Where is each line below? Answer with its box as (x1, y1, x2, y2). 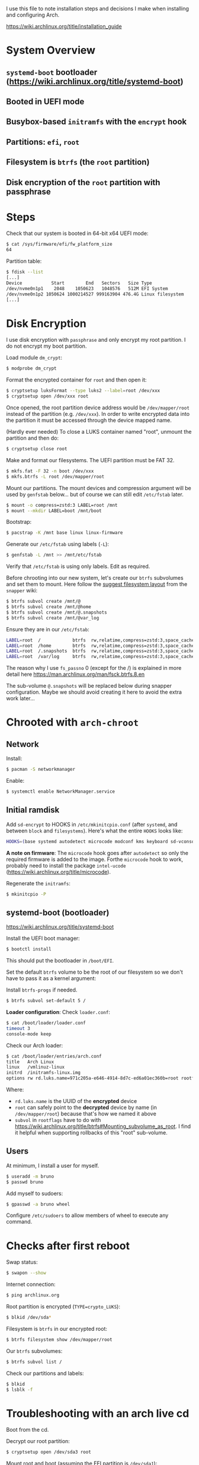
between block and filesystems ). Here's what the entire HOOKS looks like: (6, 827, 183, 834)
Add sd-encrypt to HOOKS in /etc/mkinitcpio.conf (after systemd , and (6, 821, 178, 828)
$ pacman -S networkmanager (6, 767, 76, 773)
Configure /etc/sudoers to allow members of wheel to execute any (6, 1212, 169, 1219)
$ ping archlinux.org (6, 1292, 60, 1298)
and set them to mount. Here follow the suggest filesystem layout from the (6, 581, 188, 588)
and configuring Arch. (6, 11, 60, 18)
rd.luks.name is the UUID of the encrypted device (14, 1098, 137, 1105)
